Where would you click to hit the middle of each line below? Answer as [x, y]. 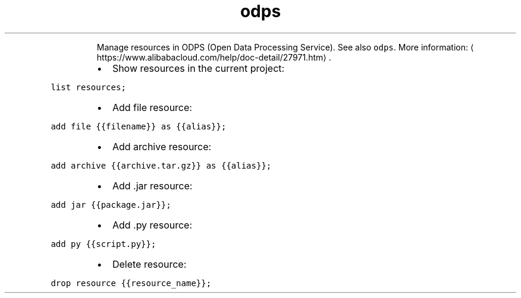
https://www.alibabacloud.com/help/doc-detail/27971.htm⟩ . [214, 57]
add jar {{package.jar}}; [111, 205]
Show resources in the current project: [198, 68]
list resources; [88, 87]
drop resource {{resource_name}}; [131, 283]
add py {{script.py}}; [103, 244]
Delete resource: [149, 264]
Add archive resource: [162, 146]
